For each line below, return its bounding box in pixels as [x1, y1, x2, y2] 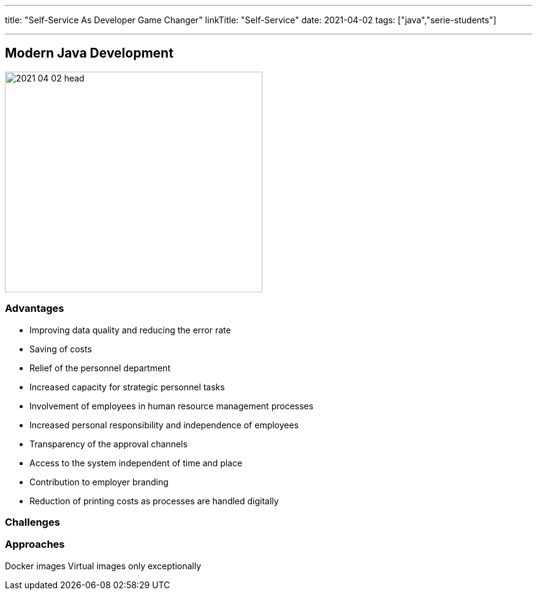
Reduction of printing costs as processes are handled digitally [29, 495, 279, 506]
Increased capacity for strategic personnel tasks [29, 381, 225, 392]
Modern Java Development [5, 45, 173, 61]
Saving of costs [29, 343, 92, 354]
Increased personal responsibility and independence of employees [29, 419, 299, 430]
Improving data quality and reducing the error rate [29, 324, 231, 335]
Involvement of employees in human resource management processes [29, 400, 314, 411]
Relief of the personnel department [29, 362, 170, 373]
